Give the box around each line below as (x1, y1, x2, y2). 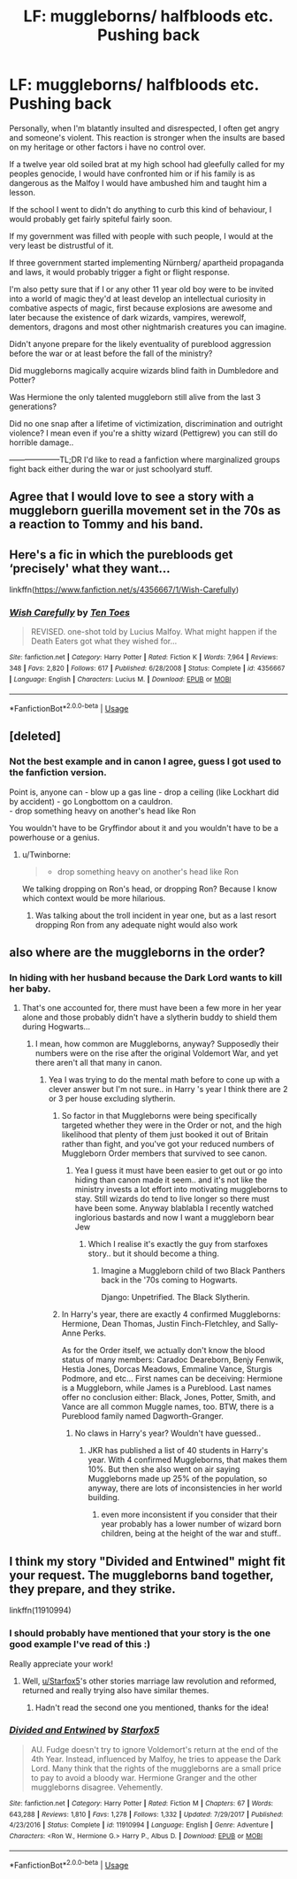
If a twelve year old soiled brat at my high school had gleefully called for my (9, 158, 286, 169)
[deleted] (9, 728, 62, 744)
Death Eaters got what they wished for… (30, 635, 178, 647)
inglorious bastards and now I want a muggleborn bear (74, 1213, 275, 1223)
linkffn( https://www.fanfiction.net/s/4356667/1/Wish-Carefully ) (9, 584, 240, 595)
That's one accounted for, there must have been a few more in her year (21, 1003, 282, 1013)
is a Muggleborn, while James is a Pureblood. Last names (61, 1382, 272, 1393)
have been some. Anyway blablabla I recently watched (74, 1203, 274, 1213)
